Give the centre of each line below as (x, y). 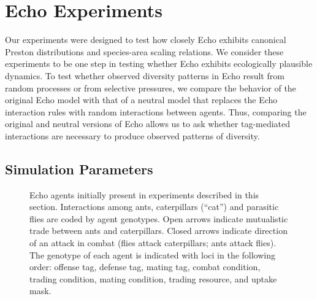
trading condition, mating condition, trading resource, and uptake (153, 278)
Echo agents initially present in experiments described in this (144, 194)
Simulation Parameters (79, 169)
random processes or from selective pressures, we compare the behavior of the (151, 87)
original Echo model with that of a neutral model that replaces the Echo (141, 100)
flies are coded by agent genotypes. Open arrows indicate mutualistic (159, 218)
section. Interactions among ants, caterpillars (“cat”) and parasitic (154, 207)
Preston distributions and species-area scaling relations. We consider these (144, 51)
